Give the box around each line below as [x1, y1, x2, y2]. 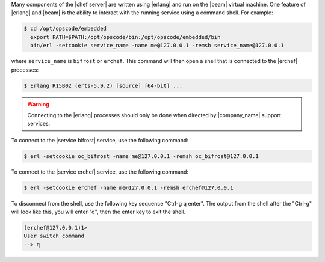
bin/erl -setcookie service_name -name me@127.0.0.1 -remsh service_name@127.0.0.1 [30, 42, 284, 49]
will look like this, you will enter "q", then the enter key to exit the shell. [11, 208, 186, 215]
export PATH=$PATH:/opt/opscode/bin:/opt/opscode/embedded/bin [30, 34, 221, 40]
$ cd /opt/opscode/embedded [23, 25, 107, 32]
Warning [27, 100, 49, 108]
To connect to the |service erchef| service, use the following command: [11, 168, 189, 175]
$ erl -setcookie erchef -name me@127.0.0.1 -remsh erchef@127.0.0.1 [23, 184, 234, 191]
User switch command [23, 233, 84, 240]
